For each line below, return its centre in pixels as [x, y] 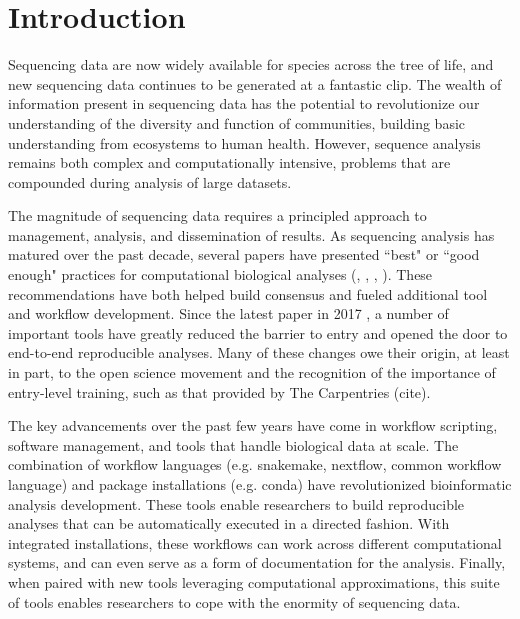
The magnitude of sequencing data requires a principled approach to [217, 215]
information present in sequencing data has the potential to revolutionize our [244, 103]
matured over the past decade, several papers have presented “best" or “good [244, 254]
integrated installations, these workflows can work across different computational [255, 542]
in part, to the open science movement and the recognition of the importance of [252, 372]
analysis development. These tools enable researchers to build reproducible [236, 503]
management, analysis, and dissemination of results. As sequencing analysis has [251, 234]
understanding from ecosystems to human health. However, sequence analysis [244, 142]
